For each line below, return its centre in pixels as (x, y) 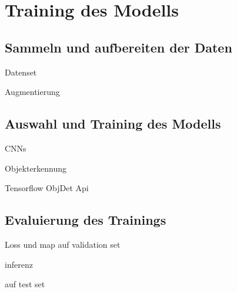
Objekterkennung (36, 168)
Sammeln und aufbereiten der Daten (118, 47)
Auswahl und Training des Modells (113, 124)
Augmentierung (32, 92)
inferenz (19, 264)
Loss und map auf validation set (63, 244)
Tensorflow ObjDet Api (47, 188)
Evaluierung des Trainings (86, 220)
